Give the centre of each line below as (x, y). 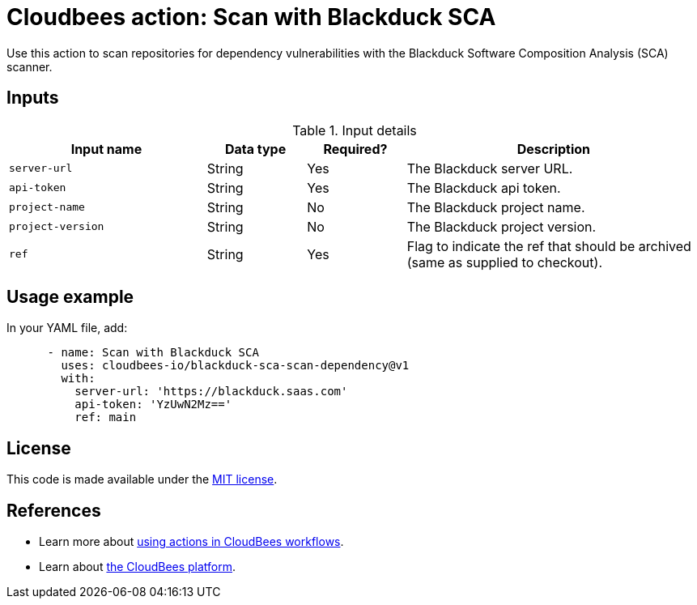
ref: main (106, 418)
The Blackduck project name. (496, 207)
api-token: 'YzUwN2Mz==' (153, 405)
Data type (255, 149)
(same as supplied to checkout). (504, 262)
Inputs (33, 98)
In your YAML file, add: (67, 328)
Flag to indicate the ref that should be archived (549, 246)
